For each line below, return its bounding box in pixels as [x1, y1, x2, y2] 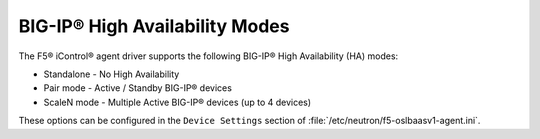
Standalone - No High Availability [43, 68, 180, 80]
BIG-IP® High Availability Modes [18, 15, 290, 37]
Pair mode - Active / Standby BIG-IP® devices [43, 82, 232, 94]
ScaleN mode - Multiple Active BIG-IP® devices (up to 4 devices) [43, 96, 312, 108]
